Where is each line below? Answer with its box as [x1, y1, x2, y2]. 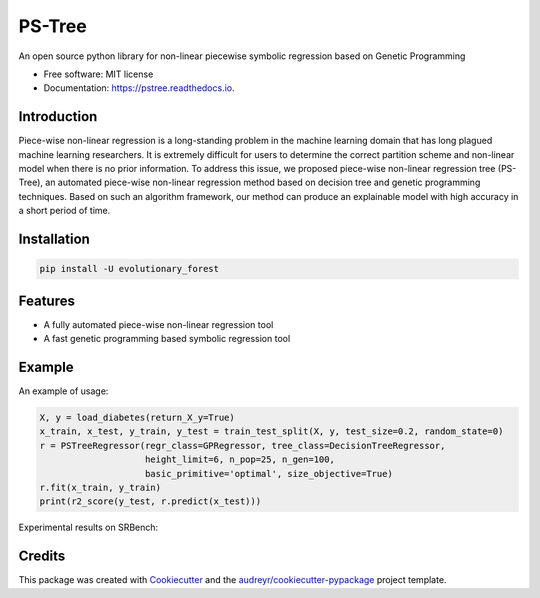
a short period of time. [18, 205, 111, 217]
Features [18, 292, 75, 309]
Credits [18, 548, 66, 565]
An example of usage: [18, 385, 109, 397]
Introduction [18, 108, 98, 125]
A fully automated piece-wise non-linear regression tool [43, 318, 274, 330]
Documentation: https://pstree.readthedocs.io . [43, 82, 235, 94]
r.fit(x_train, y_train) [39, 481, 162, 493]
